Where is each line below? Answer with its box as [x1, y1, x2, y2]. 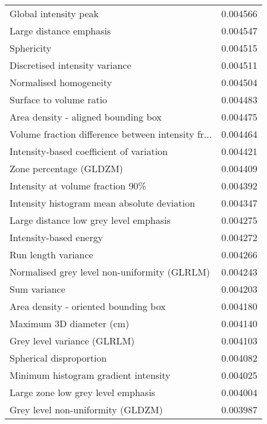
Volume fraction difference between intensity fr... [10, 127, 212, 141]
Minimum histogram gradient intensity [10, 368, 171, 382]
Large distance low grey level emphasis [10, 213, 171, 227]
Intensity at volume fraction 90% [10, 179, 146, 192]
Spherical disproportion [10, 351, 107, 365]
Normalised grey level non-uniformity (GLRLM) [10, 265, 211, 279]
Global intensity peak [10, 7, 99, 20]
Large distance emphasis [10, 24, 111, 37]
